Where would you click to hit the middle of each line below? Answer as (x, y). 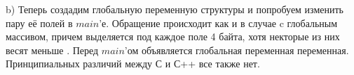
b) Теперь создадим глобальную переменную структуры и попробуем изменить (175, 9)
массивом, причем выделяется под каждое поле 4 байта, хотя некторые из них (173, 36)
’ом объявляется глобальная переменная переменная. (237, 50)
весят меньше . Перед (52, 50)
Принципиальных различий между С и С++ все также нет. (133, 64)
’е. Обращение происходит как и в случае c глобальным (218, 23)
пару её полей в (39, 23)
